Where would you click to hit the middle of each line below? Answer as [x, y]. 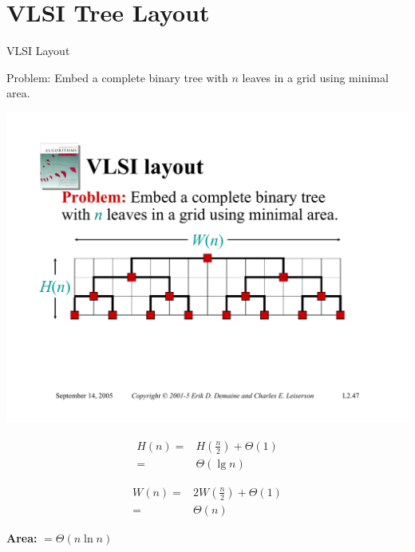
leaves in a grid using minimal [315, 77]
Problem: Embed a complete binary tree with [117, 77]
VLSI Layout [38, 51]
